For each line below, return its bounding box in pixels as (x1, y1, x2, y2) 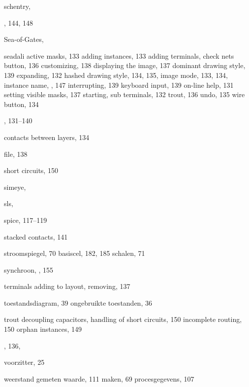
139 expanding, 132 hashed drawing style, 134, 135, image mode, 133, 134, (4, 70, 228, 80)
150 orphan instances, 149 (4, 324, 82, 334)
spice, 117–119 (4, 214, 47, 225)
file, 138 (4, 148, 28, 159)
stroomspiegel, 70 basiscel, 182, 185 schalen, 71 (4, 248, 145, 258)
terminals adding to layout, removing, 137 (4, 281, 130, 291)
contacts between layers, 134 (4, 132, 90, 142)
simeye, (4, 181, 26, 192)
